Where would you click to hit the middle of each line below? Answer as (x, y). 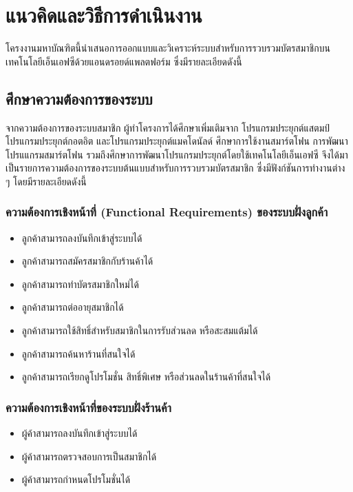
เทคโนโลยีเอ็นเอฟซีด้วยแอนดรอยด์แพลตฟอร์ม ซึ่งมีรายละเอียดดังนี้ (124, 61)
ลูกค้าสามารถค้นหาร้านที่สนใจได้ (78, 353)
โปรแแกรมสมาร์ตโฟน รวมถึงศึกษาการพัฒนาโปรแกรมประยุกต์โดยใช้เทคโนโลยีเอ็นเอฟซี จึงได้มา (177, 154)
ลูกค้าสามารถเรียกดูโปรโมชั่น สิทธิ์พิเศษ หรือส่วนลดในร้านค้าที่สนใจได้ (146, 377)
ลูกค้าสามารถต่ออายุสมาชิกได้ (73, 307)
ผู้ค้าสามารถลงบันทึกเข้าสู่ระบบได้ (79, 433)
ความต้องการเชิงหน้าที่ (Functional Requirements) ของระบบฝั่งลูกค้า (167, 212)
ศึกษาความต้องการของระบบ (79, 98)
